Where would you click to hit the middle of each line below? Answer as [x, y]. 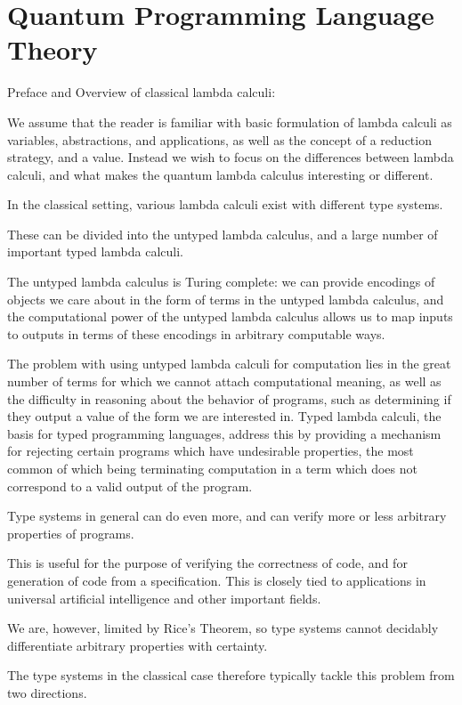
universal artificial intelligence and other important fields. [164, 598]
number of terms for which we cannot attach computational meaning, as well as [224, 381]
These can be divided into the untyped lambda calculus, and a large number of [223, 234]
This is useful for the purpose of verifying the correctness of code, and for [207, 563]
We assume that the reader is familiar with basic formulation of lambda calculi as [230, 122]
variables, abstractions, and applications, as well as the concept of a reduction [219, 139]
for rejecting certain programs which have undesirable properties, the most [211, 451]
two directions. [47, 692]
